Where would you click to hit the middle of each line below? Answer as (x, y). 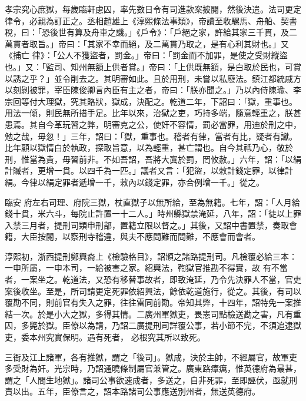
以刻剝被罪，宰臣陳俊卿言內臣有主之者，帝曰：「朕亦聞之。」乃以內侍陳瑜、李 (153, 90)
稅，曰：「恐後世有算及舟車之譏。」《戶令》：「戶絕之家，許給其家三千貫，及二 (151, 32)
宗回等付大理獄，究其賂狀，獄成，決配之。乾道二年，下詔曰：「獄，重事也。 (151, 101)
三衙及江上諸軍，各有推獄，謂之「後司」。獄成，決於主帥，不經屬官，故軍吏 (151, 357)
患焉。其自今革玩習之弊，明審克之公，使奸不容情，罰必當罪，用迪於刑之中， (153, 124)
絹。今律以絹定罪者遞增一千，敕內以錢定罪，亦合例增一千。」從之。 (134, 182)
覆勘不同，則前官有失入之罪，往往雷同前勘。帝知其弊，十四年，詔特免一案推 (153, 302)
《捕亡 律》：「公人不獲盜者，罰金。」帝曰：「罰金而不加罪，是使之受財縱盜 (146, 55)
